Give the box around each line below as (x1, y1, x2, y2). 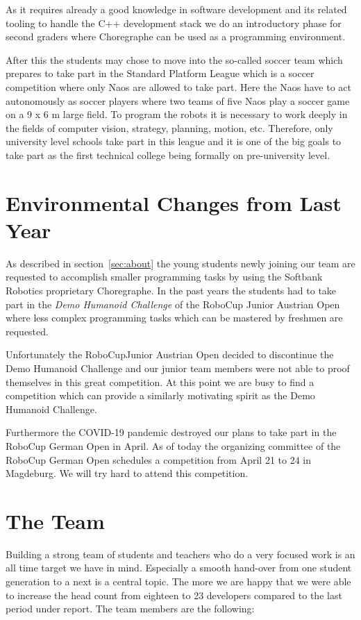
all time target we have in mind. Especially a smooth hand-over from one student (6, 560, 352, 575)
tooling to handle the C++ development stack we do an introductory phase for (6, 15, 342, 30)
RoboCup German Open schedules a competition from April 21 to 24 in (6, 452, 312, 467)
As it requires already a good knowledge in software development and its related (6, 2, 347, 16)
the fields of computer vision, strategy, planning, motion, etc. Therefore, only (6, 120, 333, 135)
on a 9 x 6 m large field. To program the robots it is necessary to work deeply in (6, 107, 348, 122)
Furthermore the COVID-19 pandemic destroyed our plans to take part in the (6, 425, 337, 439)
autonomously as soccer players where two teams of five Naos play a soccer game (6, 93, 350, 108)
